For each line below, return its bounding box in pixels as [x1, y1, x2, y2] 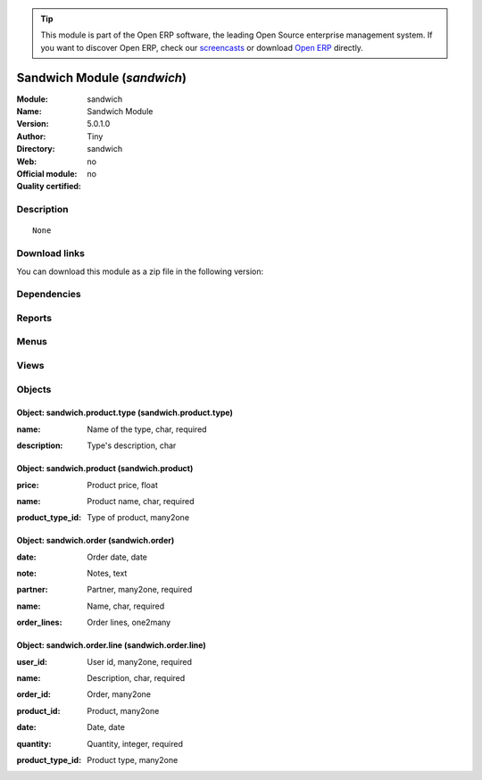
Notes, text [87, 568, 128, 579]
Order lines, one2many [87, 617, 171, 628]
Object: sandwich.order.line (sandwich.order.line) [16, 640, 206, 651]
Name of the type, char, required [87, 424, 207, 435]
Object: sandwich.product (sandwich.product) [16, 463, 194, 474]
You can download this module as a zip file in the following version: [16, 266, 264, 277]
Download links [16, 247, 85, 260]
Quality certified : [16, 181, 82, 192]
